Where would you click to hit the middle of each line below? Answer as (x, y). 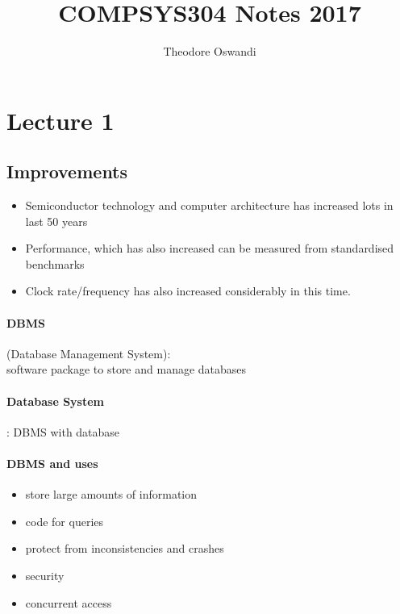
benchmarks (55, 263)
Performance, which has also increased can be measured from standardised (210, 248)
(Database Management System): (89, 353)
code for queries (65, 521)
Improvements (67, 171)
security (45, 576)
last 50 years (56, 221)
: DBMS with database (63, 431)
